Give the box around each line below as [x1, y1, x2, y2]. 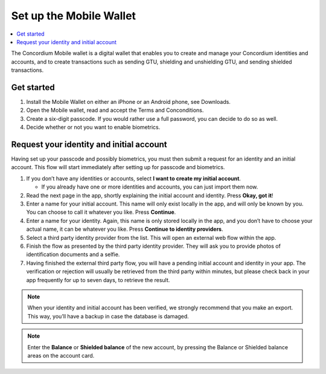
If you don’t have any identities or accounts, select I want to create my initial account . [26, 175, 241, 182]
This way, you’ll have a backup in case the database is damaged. [27, 312, 190, 320]
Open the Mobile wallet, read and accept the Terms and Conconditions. [26, 106, 204, 114]
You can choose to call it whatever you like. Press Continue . [26, 208, 176, 216]
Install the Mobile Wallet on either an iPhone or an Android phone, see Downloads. [26, 98, 231, 106]
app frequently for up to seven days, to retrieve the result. [26, 276, 170, 283]
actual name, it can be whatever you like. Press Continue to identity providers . [26, 225, 223, 233]
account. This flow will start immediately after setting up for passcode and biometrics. [11, 164, 225, 171]
